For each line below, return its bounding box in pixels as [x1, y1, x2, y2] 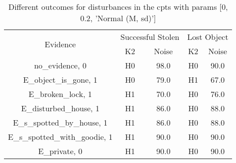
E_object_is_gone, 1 [23, 74, 97, 85]
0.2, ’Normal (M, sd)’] [80, 12, 156, 24]
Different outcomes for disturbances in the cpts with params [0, [8, 1, 228, 12]
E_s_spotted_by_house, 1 [13, 117, 108, 128]
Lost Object [187, 31, 229, 42]
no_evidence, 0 [34, 60, 87, 71]
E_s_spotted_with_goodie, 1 [8, 131, 113, 142]
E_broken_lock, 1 [28, 88, 92, 99]
